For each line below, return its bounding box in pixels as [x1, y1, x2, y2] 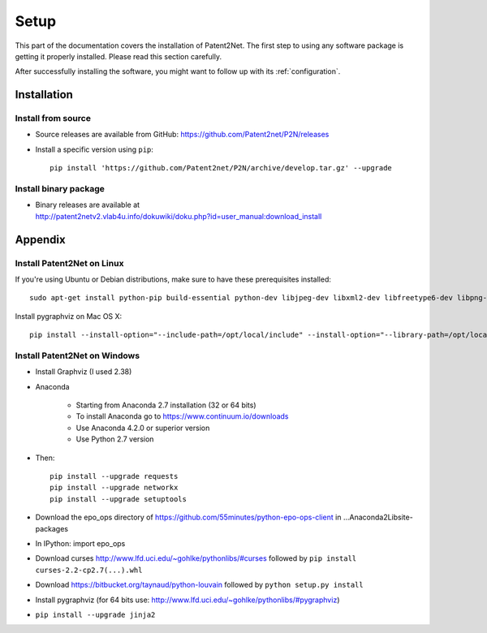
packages [35, 523, 69, 533]
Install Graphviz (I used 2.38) [35, 367, 132, 377]
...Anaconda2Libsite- [343, 512, 413, 523]
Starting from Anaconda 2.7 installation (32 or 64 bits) [75, 400, 256, 410]
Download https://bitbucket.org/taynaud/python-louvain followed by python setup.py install [35, 580, 364, 590]
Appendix [15, 232, 66, 247]
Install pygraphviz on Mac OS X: [15, 311, 123, 321]
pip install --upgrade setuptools [50, 494, 187, 503]
